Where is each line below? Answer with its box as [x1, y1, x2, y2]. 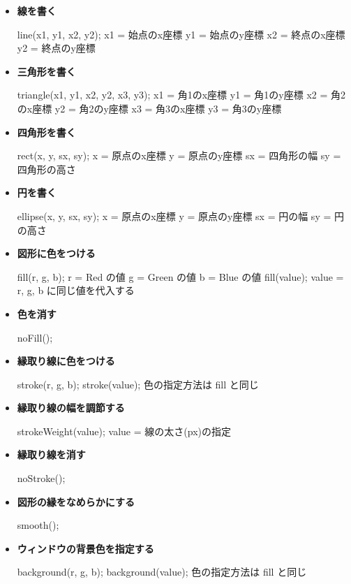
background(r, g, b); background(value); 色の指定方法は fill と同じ [17, 564, 307, 579]
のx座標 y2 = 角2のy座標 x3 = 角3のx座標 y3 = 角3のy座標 [17, 101, 282, 115]
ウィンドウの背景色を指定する [17, 541, 154, 555]
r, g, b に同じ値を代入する [17, 283, 135, 298]
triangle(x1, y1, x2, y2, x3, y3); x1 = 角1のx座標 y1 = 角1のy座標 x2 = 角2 [17, 87, 346, 102]
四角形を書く [17, 124, 76, 139]
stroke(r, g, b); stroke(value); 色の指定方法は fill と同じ [17, 377, 259, 391]
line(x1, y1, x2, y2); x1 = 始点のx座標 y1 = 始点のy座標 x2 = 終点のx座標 [17, 27, 345, 41]
